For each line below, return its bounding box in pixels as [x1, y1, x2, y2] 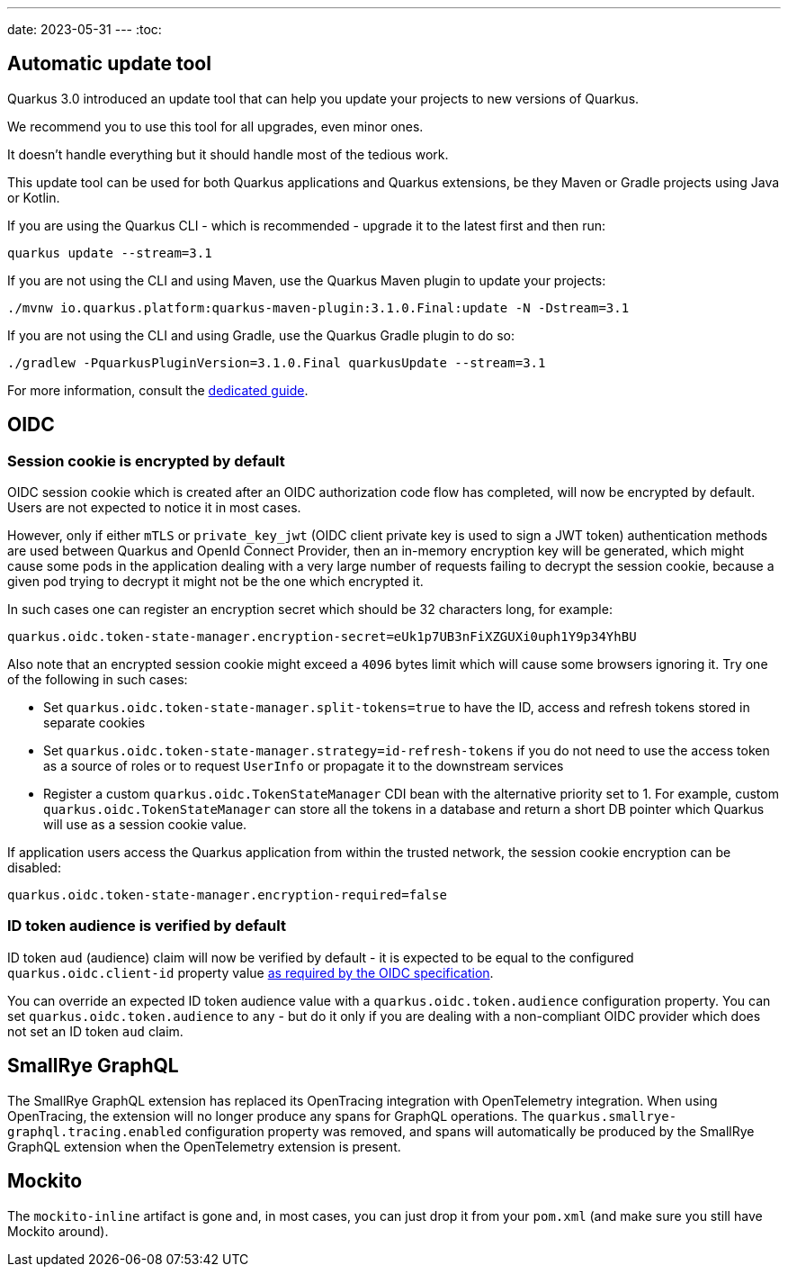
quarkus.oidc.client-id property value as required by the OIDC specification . [7, 964, 494, 980]
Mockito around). [7, 1223, 109, 1239]
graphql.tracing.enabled [7, 1124, 182, 1139]
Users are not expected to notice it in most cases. [7, 500, 301, 516]
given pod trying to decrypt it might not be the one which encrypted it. [7, 574, 424, 590]
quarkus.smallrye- [547, 1108, 677, 1124]
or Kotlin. [7, 189, 60, 205]
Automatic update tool [7, 52, 211, 76]
